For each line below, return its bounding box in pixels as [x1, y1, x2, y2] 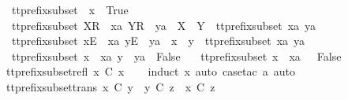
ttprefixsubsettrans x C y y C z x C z [6, 78, 215, 94]
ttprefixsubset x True [11, 2, 129, 17]
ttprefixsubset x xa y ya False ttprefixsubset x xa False [11, 47, 342, 64]
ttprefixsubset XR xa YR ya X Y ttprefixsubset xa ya [11, 17, 316, 33]
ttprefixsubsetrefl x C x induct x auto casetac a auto [6, 63, 295, 80]
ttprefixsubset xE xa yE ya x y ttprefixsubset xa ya [11, 32, 305, 49]
